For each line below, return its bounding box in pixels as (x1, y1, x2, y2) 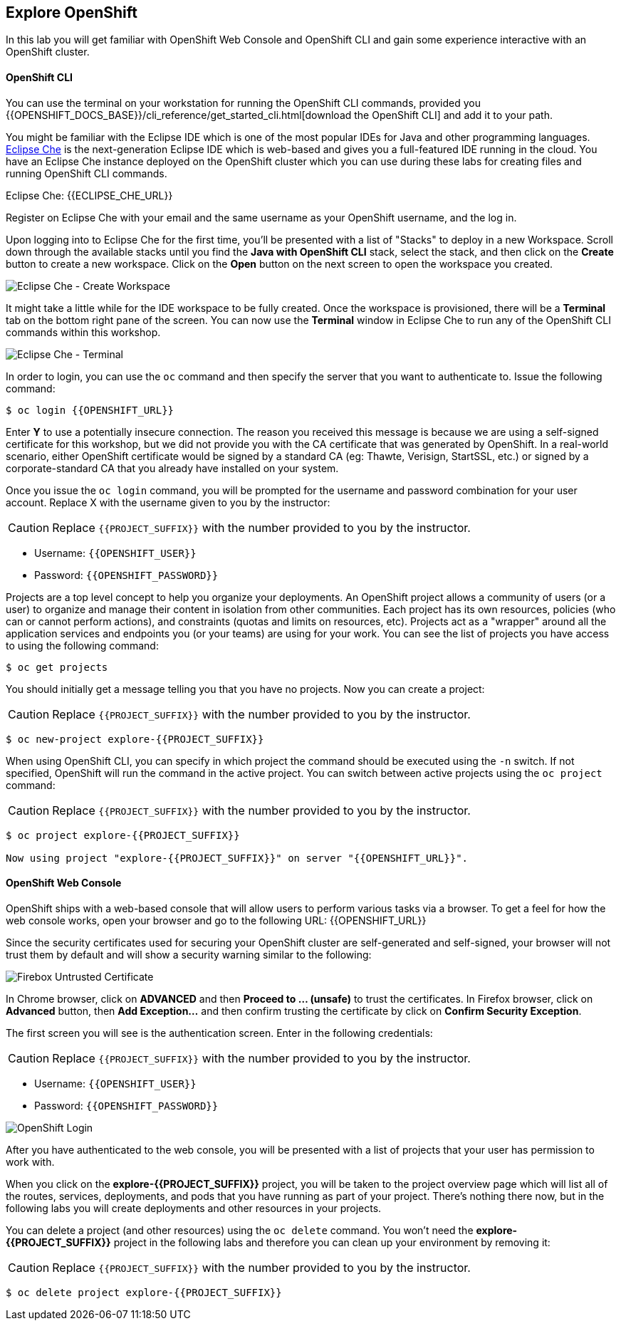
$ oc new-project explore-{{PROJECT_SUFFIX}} (6, 733, 264, 745)
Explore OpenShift (6, 4, 138, 21)
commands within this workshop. (6, 325, 161, 338)
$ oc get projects (6, 661, 108, 673)
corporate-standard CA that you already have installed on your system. (6, 461, 339, 474)
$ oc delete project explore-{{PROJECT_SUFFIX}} (6, 1286, 282, 1298)
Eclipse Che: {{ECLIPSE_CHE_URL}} (6, 189, 173, 202)
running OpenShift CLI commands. (6, 167, 167, 179)
